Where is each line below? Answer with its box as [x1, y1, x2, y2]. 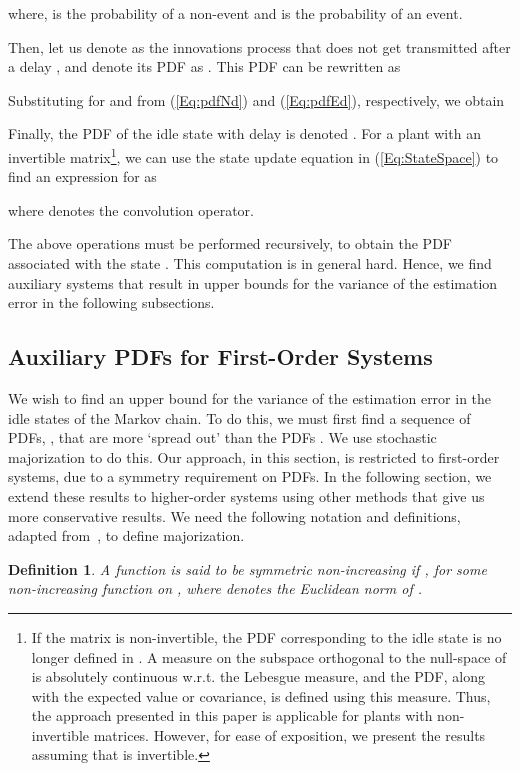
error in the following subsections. [8, 292, 215, 313]
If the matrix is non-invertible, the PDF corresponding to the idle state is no [31, 626, 502, 647]
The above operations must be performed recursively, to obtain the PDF [8, 233, 452, 254]
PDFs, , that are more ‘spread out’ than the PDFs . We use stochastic [8, 427, 437, 448]
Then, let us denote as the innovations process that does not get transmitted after [8, 36, 511, 57]
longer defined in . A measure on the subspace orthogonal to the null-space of [31, 646, 507, 667]
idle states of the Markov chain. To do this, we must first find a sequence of [8, 407, 471, 428]
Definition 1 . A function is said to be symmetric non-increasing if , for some [8, 558, 487, 579]
